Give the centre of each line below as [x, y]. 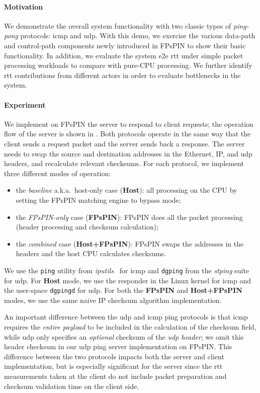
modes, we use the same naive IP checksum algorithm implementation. [113, 300]
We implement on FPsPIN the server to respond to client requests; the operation [129, 124]
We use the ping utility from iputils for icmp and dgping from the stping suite [127, 270]
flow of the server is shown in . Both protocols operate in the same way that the [127, 134]
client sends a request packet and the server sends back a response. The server [124, 143]
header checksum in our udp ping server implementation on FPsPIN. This [118, 346]
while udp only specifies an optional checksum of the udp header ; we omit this [124, 336]
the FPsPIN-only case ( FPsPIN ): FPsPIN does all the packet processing [129, 217]
